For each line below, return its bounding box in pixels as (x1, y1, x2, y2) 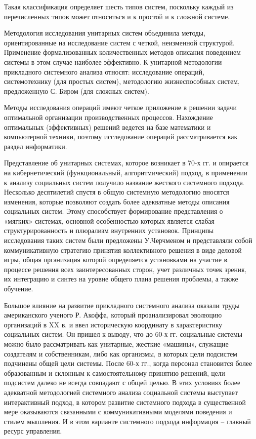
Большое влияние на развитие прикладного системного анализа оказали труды (4, 300, 240, 310)
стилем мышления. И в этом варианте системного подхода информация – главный (4, 416, 251, 426)
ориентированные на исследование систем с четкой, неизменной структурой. (4, 37, 235, 47)
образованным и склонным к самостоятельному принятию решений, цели (4, 367, 225, 378)
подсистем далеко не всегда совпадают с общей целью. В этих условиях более (4, 377, 241, 388)
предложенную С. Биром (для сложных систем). (4, 85, 149, 96)
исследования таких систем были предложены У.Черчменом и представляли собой (4, 235, 253, 245)
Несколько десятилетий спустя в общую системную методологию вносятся (4, 187, 229, 197)
